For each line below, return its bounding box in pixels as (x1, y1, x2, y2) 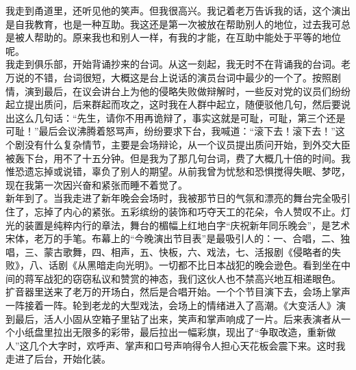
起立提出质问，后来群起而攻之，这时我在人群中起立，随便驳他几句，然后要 (5, 97, 341, 111)
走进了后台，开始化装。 (5, 352, 111, 366)
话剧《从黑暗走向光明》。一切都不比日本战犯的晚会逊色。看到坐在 (48, 258, 341, 272)
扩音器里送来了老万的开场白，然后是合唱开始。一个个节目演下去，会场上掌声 (5, 285, 351, 299)
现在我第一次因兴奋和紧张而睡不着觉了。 (5, 177, 188, 191)
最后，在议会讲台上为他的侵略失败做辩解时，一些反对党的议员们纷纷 (43, 83, 351, 98)
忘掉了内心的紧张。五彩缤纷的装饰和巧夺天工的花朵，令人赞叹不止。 (34, 204, 341, 218)
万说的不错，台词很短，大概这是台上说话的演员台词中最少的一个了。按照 (5, 70, 331, 84)
